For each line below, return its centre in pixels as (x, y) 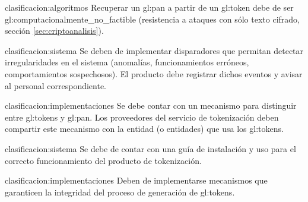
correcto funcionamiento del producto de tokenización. (103, 160)
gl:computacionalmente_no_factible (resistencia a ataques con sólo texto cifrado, (152, 19)
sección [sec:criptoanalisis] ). (54, 31)
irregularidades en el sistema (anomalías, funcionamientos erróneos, (127, 62)
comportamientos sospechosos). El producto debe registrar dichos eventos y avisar (154, 73)
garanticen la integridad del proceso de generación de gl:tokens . (120, 192)
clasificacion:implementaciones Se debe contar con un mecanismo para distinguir (151, 105)
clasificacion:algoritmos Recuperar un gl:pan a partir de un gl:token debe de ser (149, 7)
